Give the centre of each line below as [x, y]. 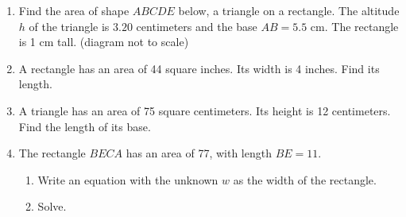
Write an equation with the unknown [128, 179]
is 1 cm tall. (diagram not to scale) [104, 42]
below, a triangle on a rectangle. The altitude [289, 10]
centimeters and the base [197, 26]
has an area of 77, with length [199, 153]
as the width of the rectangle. [305, 179]
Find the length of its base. [85, 126]
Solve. [52, 206]
